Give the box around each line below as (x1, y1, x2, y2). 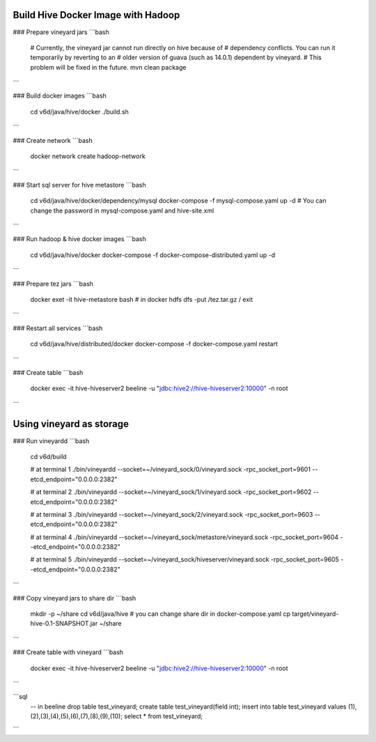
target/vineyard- (291, 610, 339, 618)
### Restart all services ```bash (13, 324, 103, 332)
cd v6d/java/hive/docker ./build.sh (30, 107, 129, 116)
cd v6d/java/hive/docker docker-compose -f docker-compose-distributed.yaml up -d (30, 251, 276, 259)
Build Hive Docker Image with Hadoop (13, 9, 180, 21)
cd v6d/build (30, 452, 67, 461)
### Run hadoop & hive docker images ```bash (13, 235, 146, 243)
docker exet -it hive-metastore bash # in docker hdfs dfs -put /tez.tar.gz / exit (30, 295, 253, 303)
